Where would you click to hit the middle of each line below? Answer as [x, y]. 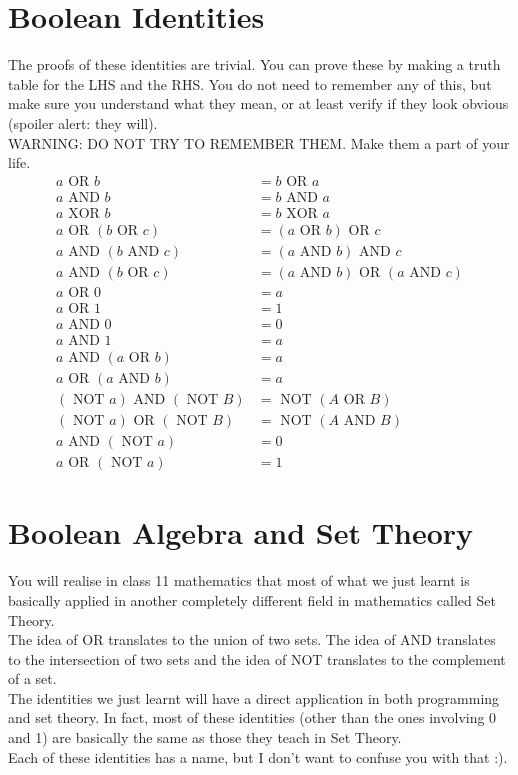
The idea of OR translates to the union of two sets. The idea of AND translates [252, 639]
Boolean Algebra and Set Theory [241, 532]
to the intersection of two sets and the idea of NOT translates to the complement [257, 658]
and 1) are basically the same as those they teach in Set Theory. [205, 737]
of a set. [32, 678]
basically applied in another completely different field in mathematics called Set [252, 599]
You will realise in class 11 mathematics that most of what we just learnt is [239, 580]
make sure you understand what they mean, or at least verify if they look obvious [258, 103]
